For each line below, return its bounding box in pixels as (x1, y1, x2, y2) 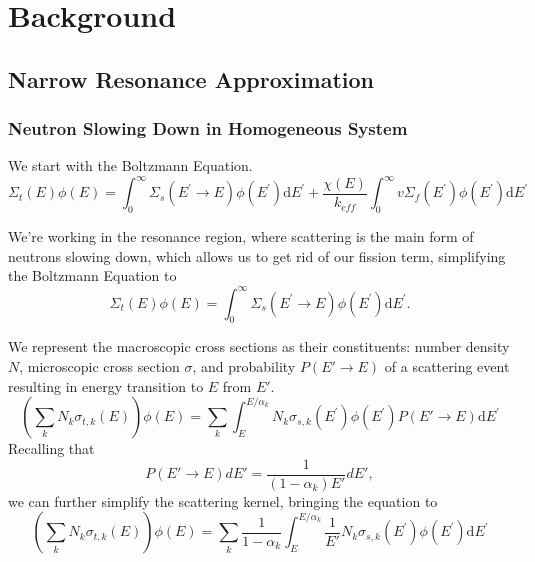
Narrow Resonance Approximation (8, 63, 374, 94)
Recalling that (8, 438, 95, 459)
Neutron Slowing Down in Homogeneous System (8, 116, 408, 141)
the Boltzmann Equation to (8, 265, 177, 286)
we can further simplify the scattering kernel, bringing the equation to (8, 490, 438, 511)
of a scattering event (384, 355, 510, 376)
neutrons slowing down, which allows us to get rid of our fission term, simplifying (8, 245, 506, 266)
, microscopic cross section (19, 355, 180, 376)
